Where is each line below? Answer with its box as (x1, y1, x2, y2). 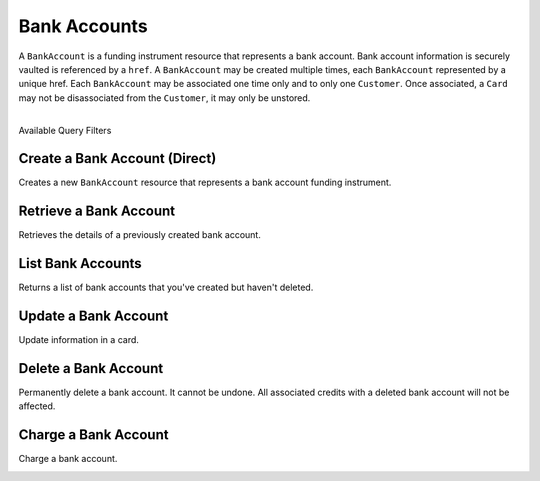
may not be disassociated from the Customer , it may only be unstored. (18, 91, 311, 104)
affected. (18, 400, 56, 412)
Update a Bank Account (18, 308, 169, 325)
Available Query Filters (18, 124, 112, 136)
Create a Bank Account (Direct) (18, 150, 217, 167)
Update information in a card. (18, 334, 140, 346)
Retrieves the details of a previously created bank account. (18, 229, 262, 241)
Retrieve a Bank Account (18, 203, 176, 220)
